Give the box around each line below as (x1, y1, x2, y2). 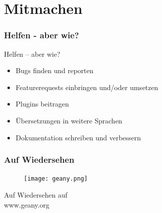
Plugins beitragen (15, 99, 69, 109)
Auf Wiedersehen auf (4, 190, 68, 200)
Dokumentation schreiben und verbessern (15, 132, 141, 142)
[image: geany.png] (24, 175, 88, 183)
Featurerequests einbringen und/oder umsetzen (15, 82, 159, 92)
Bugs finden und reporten (15, 65, 94, 76)
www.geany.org (4, 199, 50, 210)
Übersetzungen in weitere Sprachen (15, 115, 122, 125)
